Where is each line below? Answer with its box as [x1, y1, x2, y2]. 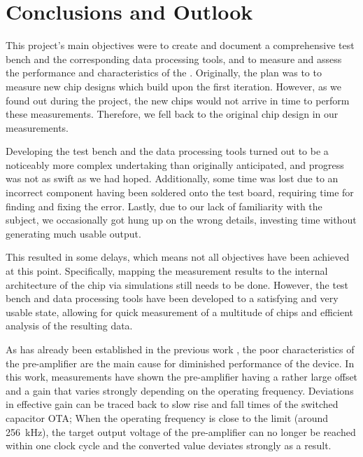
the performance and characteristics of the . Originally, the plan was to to [6, 65, 322, 80]
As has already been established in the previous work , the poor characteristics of [6, 342, 355, 356]
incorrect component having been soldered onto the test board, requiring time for [6, 185, 354, 200]
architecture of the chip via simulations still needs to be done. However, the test [6, 277, 349, 292]
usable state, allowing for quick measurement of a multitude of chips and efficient [6, 304, 353, 319]
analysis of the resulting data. [6, 318, 133, 333]
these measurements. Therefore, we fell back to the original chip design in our [6, 107, 339, 121]
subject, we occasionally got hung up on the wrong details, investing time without [6, 212, 357, 227]
